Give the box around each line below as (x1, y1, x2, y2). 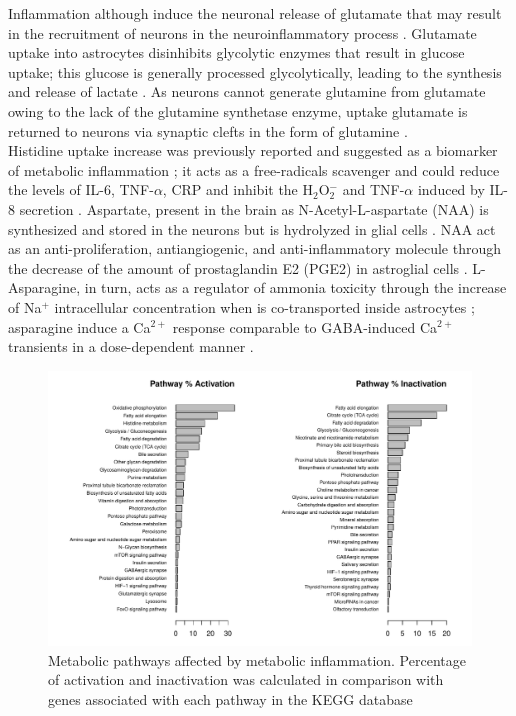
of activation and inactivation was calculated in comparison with (48, 669, 444, 690)
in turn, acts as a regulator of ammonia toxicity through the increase (84, 277, 507, 298)
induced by (417, 179, 485, 200)
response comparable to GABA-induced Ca (172, 316, 438, 337)
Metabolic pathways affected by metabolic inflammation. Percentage (48, 649, 466, 670)
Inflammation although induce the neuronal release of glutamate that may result (8, 3, 502, 23)
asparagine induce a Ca (8, 316, 151, 337)
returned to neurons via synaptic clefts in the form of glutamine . (8, 120, 408, 141)
